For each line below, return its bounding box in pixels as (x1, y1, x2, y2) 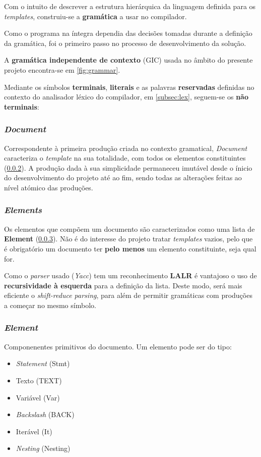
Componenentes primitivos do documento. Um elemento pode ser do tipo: (4, 341, 232, 351)
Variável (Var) (16, 392, 60, 402)
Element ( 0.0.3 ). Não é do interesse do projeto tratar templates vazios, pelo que (4, 233, 253, 244)
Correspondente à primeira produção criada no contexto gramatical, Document (4, 142, 247, 153)
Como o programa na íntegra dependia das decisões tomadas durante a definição (4, 28, 252, 38)
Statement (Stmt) (16, 358, 70, 369)
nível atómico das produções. (4, 182, 93, 192)
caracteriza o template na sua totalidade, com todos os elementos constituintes (4, 153, 246, 163)
